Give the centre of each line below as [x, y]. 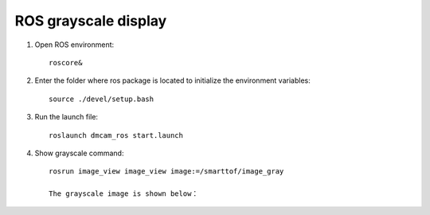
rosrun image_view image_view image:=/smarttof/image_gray [166, 172]
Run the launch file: [66, 117]
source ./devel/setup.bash [102, 99]
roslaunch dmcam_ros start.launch [116, 135]
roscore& [66, 63]
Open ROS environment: [74, 45]
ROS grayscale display [91, 21]
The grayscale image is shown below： [124, 194]
